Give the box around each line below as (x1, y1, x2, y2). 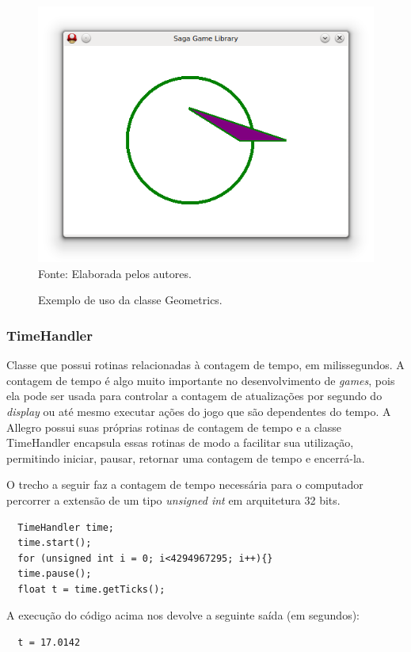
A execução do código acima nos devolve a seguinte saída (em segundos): (6, 607, 360, 623)
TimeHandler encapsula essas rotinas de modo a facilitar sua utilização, (6, 434, 354, 451)
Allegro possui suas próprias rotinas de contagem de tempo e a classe (6, 418, 342, 435)
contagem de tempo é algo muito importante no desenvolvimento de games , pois (6, 372, 395, 388)
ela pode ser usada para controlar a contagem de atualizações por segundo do (6, 387, 382, 404)
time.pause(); (17, 568, 92, 580)
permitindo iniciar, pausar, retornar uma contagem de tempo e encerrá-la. (6, 449, 365, 466)
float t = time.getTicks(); (17, 583, 166, 595)
